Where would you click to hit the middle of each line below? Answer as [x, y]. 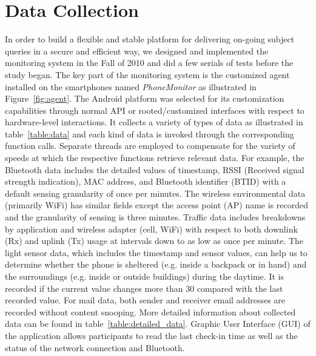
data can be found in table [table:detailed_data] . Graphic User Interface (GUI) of [158, 324]
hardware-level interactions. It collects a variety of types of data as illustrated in [154, 122]
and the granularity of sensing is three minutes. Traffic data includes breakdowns [155, 217]
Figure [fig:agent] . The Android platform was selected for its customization [145, 98]
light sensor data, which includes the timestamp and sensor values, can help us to [156, 252]
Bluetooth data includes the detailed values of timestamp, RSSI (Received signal [155, 169]
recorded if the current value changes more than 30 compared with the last [144, 288]
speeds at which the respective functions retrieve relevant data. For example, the [155, 158]
